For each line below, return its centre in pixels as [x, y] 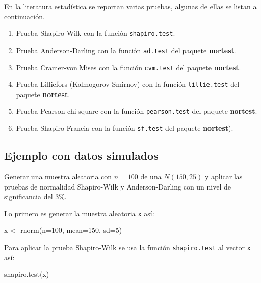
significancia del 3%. [35, 196]
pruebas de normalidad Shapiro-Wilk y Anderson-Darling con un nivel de [118, 186]
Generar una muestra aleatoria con [58, 176]
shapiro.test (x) [27, 274]
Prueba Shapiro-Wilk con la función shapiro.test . [95, 33]
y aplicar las [224, 176]
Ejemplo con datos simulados [81, 155]
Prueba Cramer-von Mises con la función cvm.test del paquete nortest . [128, 67]
